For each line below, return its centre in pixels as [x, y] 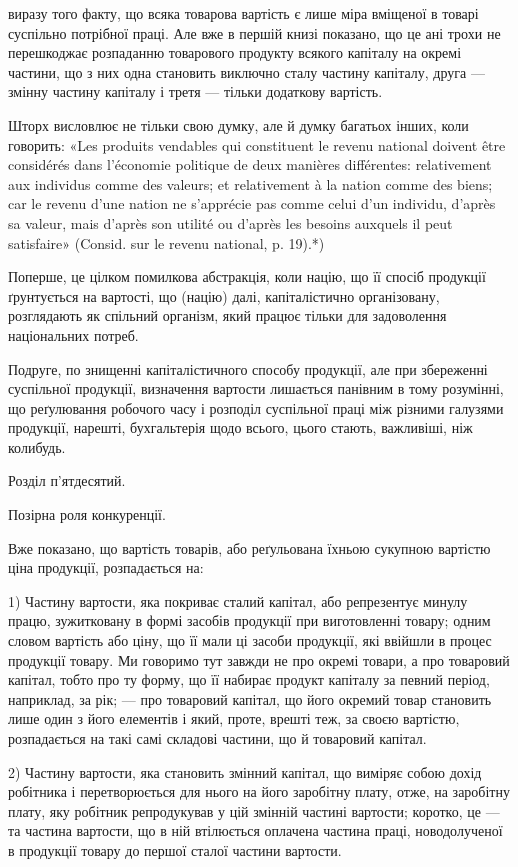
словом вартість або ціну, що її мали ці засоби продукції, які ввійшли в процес [250, 640]
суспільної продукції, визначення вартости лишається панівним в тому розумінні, [256, 388]
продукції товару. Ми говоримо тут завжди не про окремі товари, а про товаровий [259, 659]
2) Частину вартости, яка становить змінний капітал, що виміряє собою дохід [245, 771]
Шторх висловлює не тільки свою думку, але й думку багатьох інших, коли [238, 124]
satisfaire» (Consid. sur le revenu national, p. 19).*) [166, 242]
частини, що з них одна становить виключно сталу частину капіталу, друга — [246, 71]
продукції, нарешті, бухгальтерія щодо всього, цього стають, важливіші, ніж [240, 427]
